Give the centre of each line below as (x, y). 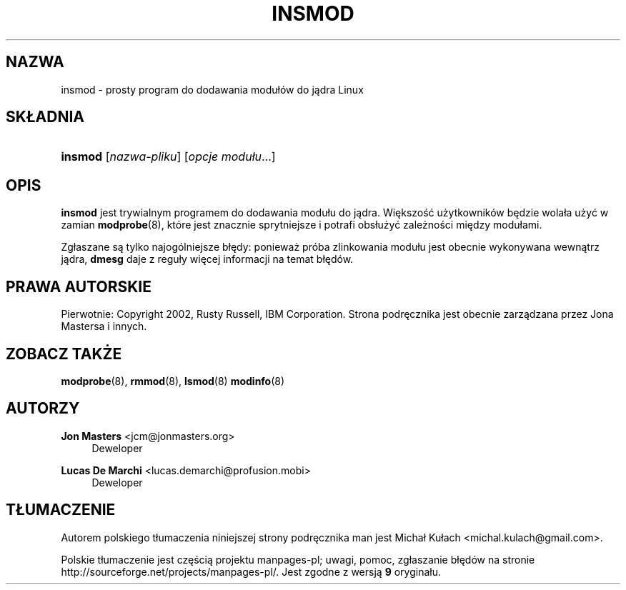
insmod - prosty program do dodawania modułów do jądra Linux (212, 89)
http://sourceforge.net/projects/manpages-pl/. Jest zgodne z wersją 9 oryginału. (251, 571)
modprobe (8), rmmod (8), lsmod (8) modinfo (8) (173, 381)
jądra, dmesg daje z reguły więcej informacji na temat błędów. (207, 259)
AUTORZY (43, 409)
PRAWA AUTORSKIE (79, 286)
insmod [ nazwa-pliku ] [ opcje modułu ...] (168, 157)
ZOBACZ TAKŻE (64, 354)
